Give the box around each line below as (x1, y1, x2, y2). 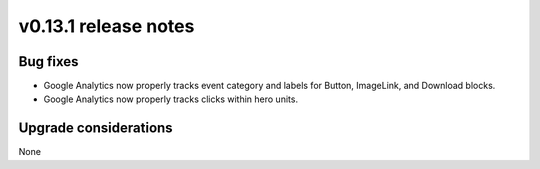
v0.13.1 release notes (18, 15, 195, 37)
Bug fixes (18, 53, 79, 70)
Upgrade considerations (18, 120, 174, 137)
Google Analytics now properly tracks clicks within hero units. (43, 93, 299, 105)
